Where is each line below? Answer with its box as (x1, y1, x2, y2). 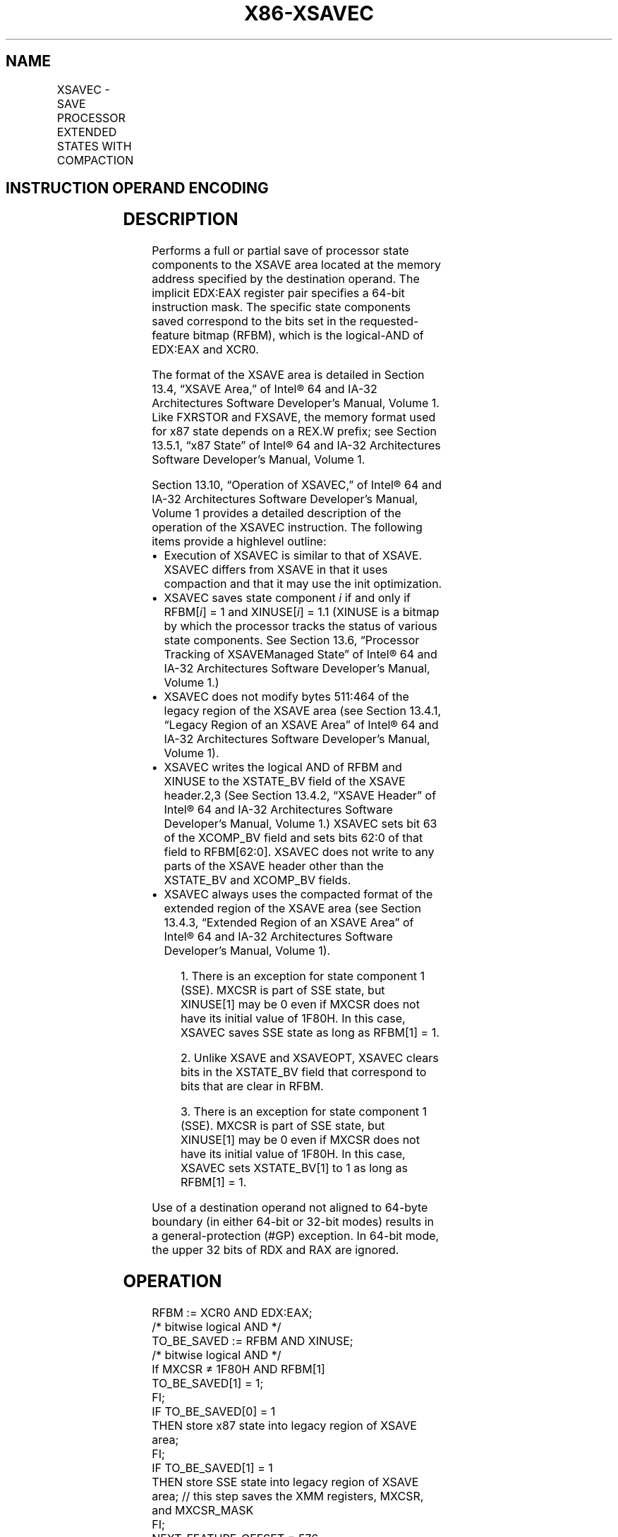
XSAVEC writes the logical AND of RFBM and (164, 760, 402, 775)
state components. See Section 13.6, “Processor (164, 633, 420, 648)
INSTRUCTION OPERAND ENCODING (6, 179, 269, 198)
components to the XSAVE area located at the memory (152, 258, 442, 272)
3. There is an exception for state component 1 (180, 1104, 428, 1119)
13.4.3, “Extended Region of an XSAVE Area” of (164, 915, 414, 930)
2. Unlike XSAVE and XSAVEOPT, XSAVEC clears (180, 1051, 439, 1066)
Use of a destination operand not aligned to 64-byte (152, 1200, 428, 1215)
